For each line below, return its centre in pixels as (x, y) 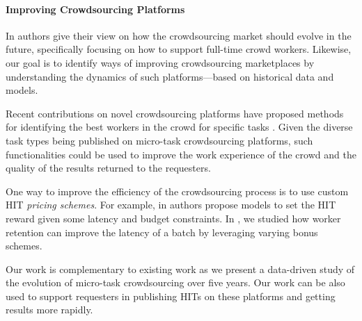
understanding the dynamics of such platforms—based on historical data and (170, 76)
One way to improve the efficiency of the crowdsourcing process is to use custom (177, 191)
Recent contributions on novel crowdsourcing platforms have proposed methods (175, 113)
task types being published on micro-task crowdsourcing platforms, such (159, 140)
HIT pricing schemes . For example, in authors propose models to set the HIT (171, 205)
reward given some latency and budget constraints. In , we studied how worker (173, 218)
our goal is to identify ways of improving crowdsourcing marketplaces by (160, 62)
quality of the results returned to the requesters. (108, 168)
